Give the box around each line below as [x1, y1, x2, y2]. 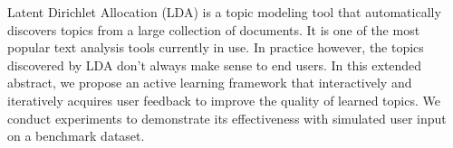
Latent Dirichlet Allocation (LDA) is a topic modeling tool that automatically [7, 3, 441, 21]
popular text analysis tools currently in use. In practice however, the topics [7, 38, 424, 57]
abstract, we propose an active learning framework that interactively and [7, 73, 412, 92]
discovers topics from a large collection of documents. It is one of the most [7, 20, 420, 39]
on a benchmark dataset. [7, 126, 145, 145]
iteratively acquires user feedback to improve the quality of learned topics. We [7, 90, 440, 109]
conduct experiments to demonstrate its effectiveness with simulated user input [7, 108, 447, 127]
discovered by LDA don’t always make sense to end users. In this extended [7, 55, 422, 74]
